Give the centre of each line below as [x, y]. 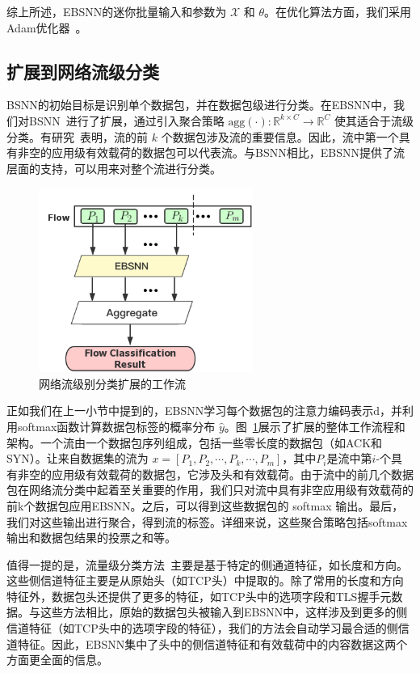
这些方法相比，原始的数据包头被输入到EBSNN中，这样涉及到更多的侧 [224, 612]
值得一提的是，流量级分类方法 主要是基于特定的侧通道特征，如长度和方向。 [207, 564]
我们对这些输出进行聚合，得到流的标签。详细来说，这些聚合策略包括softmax [207, 521]
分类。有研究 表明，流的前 [77, 136]
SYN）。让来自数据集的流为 [78, 458]
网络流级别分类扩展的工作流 [112, 383]
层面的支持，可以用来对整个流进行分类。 [114, 168]
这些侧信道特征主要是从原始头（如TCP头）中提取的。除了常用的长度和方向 [205, 580]
